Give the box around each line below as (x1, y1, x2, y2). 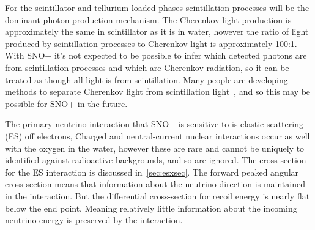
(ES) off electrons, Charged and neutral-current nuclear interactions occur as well (5, 129, 310, 142)
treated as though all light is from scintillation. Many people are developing (5, 73, 288, 86)
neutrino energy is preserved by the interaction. (5, 213, 183, 226)
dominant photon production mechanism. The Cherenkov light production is (5, 13, 292, 26)
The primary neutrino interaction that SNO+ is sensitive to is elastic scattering (5, 117, 303, 130)
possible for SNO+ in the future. (5, 97, 128, 109)
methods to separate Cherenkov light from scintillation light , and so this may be (5, 85, 311, 98)
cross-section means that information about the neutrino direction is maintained (5, 177, 305, 190)
